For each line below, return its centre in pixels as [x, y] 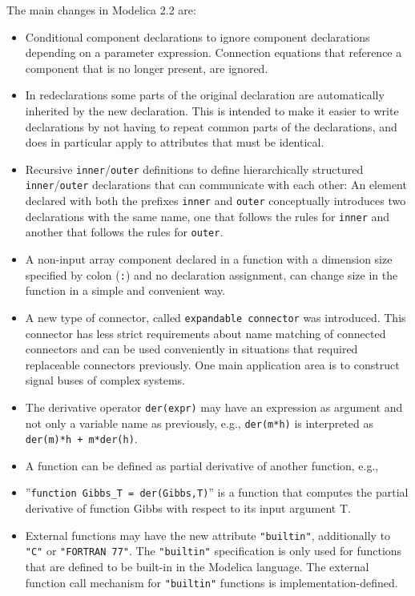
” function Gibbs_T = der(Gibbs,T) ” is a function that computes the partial [217, 492]
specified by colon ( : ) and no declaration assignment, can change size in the [212, 274]
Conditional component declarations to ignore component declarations [197, 36]
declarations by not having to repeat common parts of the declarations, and [211, 126]
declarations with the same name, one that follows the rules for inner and [207, 216]
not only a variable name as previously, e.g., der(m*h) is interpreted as [199, 423]
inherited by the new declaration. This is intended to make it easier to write [212, 110]
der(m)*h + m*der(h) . [81, 439]
